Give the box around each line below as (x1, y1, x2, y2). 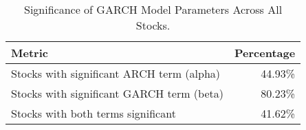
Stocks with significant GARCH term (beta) (11, 85, 223, 101)
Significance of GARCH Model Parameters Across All (23, 1, 283, 17)
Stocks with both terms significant (11, 105, 176, 121)
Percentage (234, 45, 296, 61)
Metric (11, 45, 48, 61)
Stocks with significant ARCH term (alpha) (11, 65, 221, 81)
